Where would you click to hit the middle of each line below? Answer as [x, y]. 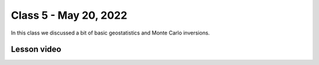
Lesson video [36, 49]
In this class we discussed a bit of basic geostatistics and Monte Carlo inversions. [110, 33]
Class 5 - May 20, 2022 [69, 15]
